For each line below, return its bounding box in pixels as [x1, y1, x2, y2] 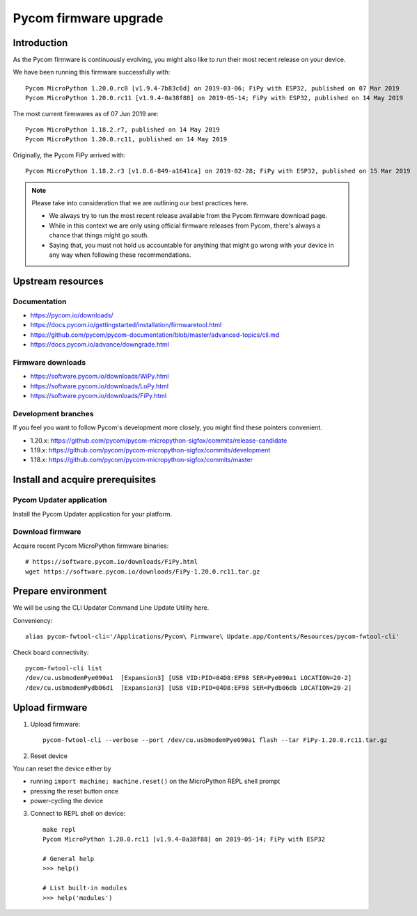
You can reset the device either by [13, 764, 111, 773]
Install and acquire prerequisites [13, 474, 157, 486]
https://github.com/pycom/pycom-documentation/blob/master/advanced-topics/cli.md [30, 331, 280, 339]
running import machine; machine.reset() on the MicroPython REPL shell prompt [30, 777, 281, 786]
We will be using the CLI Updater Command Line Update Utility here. [13, 603, 210, 612]
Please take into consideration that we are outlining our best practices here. [31, 198, 249, 207]
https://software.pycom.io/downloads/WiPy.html [30, 372, 169, 381]
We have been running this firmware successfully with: [13, 68, 171, 77]
